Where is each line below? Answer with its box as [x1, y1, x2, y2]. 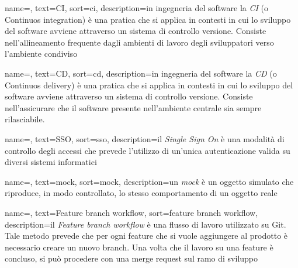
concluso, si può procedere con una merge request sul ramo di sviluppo [5, 252, 258, 264]
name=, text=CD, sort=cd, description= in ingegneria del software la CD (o [5, 67, 277, 79]
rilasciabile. [5, 113, 45, 125]
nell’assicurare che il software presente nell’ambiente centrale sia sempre [5, 101, 262, 114]
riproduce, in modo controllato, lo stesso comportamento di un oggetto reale [5, 187, 278, 199]
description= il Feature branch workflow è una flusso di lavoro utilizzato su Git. [5, 218, 286, 230]
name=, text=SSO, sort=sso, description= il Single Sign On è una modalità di [5, 132, 285, 145]
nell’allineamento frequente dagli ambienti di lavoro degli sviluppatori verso [5, 36, 274, 48]
